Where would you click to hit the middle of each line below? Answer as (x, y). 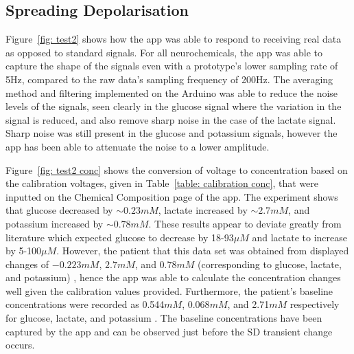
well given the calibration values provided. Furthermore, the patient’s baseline (169, 290)
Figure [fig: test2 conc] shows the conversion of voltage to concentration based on (177, 169)
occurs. (20, 345)
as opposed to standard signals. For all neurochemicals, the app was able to (164, 52)
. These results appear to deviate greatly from (245, 223)
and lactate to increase (299, 237)
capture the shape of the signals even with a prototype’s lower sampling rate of (172, 66)
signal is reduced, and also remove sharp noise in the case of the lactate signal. (171, 119)
